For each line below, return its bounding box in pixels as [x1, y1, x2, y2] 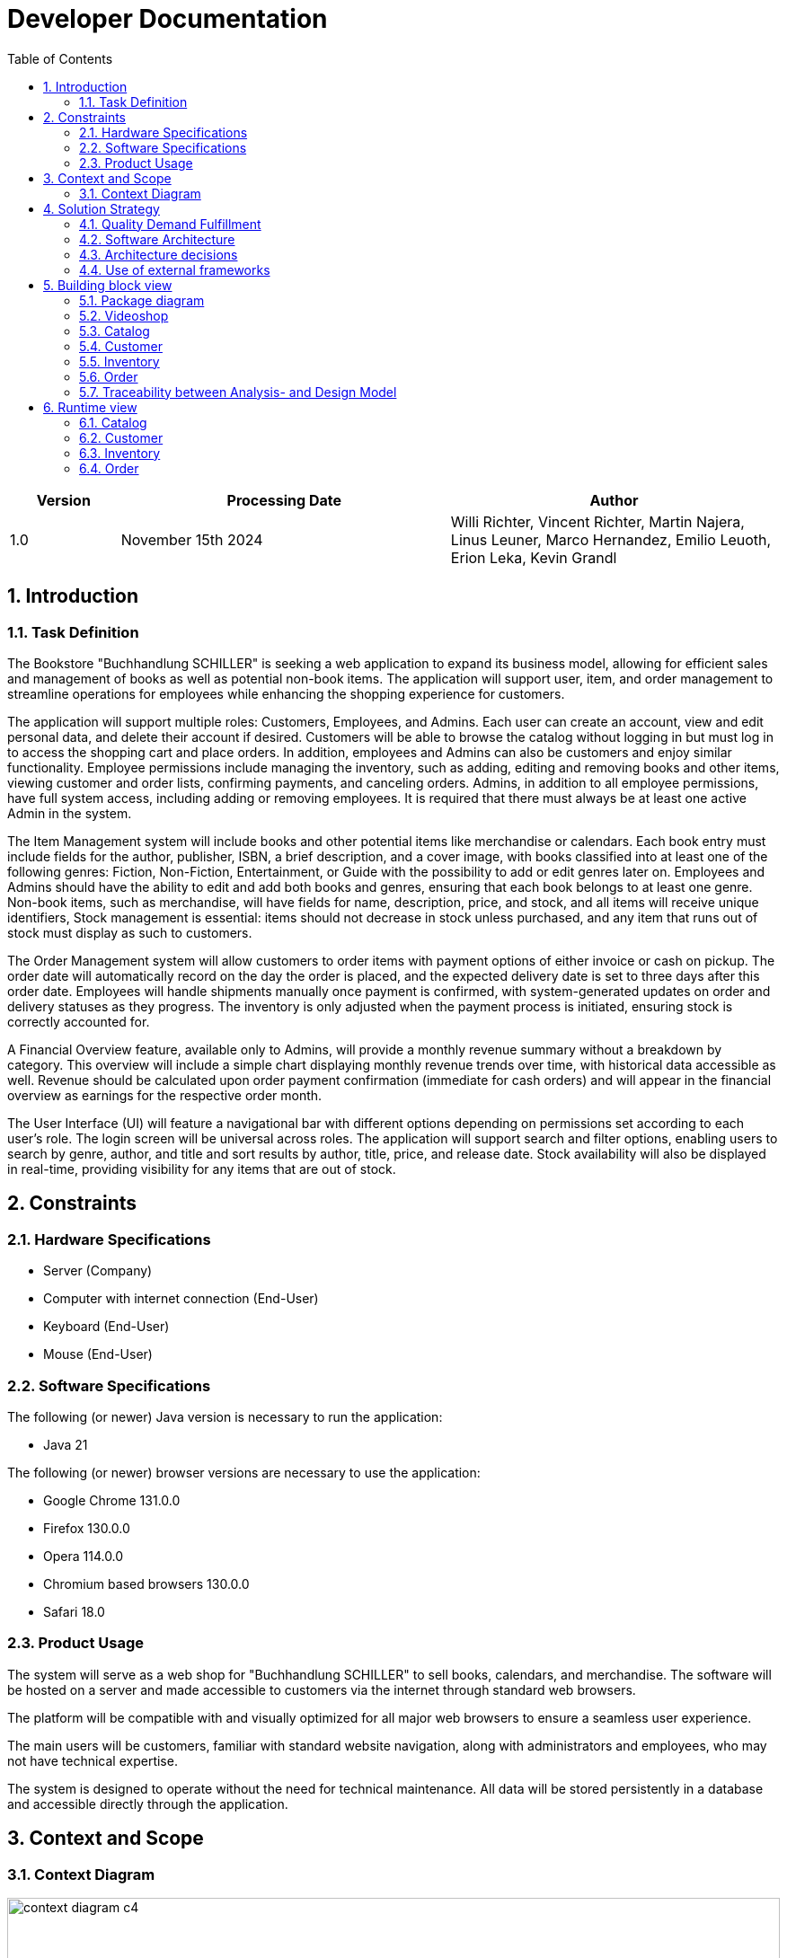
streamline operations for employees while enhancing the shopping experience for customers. [7, 685, 565, 701]
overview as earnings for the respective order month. [7, 1087, 323, 1103]
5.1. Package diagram [79, 292, 205, 308]
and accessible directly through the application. [7, 1795, 288, 1812]
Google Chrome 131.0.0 [43, 1492, 181, 1508]
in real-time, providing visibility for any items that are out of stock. [7, 1160, 396, 1177]
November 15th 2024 [120, 530, 263, 549]
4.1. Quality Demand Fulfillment [79, 216, 261, 232]
